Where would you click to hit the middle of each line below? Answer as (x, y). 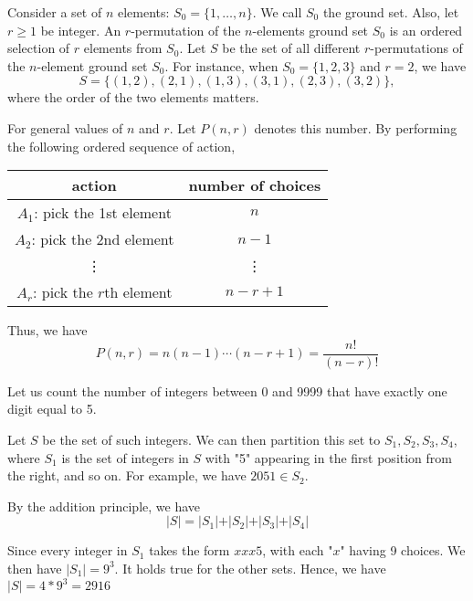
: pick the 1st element (103, 213)
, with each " (298, 550)
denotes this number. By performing (356, 127)
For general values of (65, 127)
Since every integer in (68, 550)
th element (138, 292)
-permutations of (416, 48)
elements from (123, 48)
